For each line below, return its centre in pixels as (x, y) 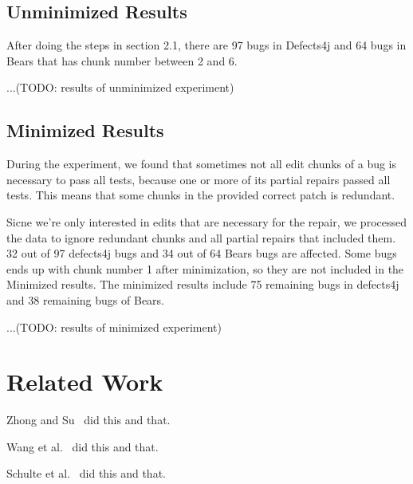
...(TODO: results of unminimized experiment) (120, 87)
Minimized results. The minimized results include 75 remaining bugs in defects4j (203, 284)
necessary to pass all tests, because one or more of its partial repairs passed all (199, 179)
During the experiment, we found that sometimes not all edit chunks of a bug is (202, 164)
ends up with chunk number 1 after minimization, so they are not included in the (205, 268)
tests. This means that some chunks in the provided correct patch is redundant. (201, 195)
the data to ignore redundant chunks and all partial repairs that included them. (201, 237)
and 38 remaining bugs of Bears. (85, 299)
